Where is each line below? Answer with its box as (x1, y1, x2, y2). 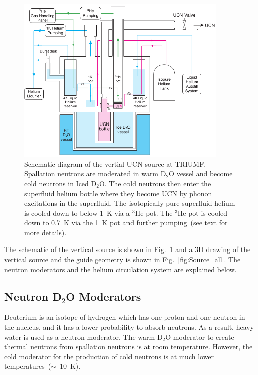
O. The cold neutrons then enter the (99, 178, 211, 188)
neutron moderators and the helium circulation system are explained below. (4, 264, 237, 274)
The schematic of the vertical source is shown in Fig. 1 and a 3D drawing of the (4, 244, 251, 255)
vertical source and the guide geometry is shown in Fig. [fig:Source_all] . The (4, 254, 241, 265)
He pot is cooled (177, 207, 228, 218)
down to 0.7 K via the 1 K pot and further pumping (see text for (24, 217, 228, 228)
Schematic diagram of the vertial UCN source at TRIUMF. (24, 158, 206, 169)
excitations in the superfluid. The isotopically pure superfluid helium (24, 198, 235, 208)
